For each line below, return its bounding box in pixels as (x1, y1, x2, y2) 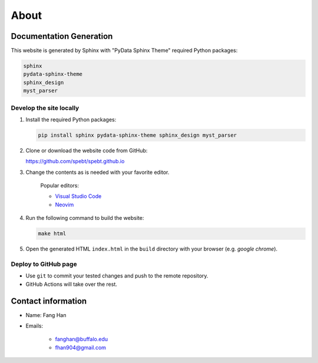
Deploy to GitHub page (11, 260, 77, 268)
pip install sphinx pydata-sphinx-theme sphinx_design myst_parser (38, 131, 237, 138)
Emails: (25, 322, 44, 329)
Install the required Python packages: (25, 115, 117, 123)
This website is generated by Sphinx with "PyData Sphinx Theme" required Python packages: (11, 47, 238, 54)
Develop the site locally (11, 104, 79, 112)
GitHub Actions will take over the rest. (25, 280, 118, 288)
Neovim (55, 201, 74, 208)
